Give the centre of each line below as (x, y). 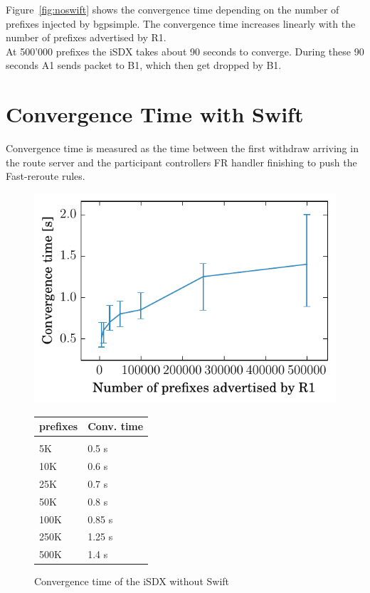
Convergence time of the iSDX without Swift (132, 581)
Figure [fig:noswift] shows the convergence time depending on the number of (173, 9)
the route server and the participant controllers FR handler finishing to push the (181, 162)
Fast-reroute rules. (46, 176)
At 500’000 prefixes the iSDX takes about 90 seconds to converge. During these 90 (185, 51)
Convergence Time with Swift (155, 114)
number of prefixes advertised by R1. (86, 37)
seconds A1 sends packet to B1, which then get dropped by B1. (144, 65)
